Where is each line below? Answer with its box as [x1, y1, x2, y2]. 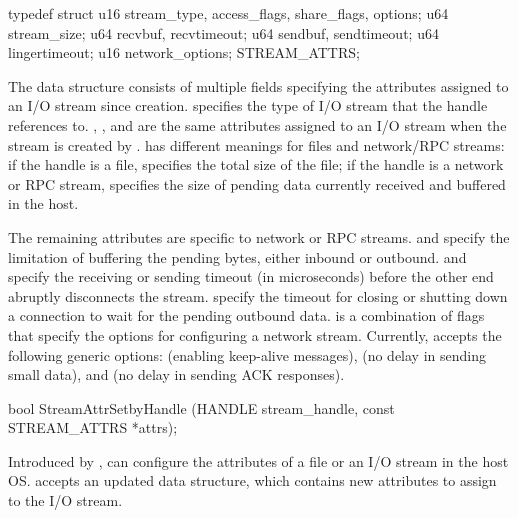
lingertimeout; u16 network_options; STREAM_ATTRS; [8, 42, 360, 63]
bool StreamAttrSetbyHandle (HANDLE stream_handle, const [8, 397, 395, 418]
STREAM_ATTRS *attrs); [8, 417, 178, 438]
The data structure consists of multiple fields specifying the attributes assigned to [8, 75, 509, 96]
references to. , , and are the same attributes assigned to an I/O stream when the [8, 114, 507, 135]
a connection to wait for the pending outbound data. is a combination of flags [8, 305, 485, 326]
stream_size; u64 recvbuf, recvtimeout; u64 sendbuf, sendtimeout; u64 [8, 22, 439, 43]
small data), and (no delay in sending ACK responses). [8, 364, 345, 385]
